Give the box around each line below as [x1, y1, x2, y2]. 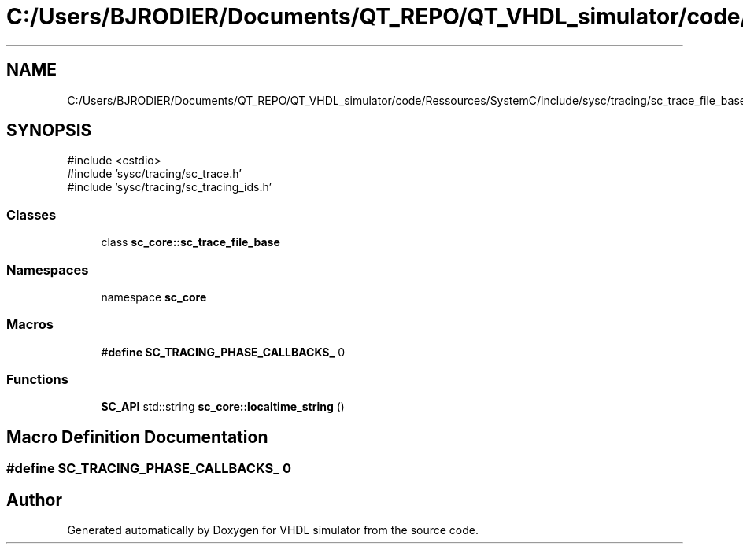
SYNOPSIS [6, 120, 92, 141]
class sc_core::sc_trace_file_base [101, 235, 280, 249]
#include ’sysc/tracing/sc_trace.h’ [67, 167, 242, 181]
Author [6, 489, 62, 510]
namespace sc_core [101, 290, 207, 304]
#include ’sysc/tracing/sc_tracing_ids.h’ [67, 180, 272, 194]
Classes [6, 206, 57, 223]
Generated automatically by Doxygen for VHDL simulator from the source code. [67, 523, 479, 537]
